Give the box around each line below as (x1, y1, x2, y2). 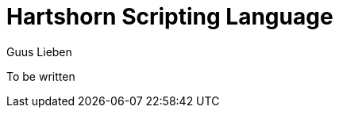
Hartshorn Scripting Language (6, 3, 333, 30)
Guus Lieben (6, 44, 72, 59)
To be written (6, 69, 75, 83)
